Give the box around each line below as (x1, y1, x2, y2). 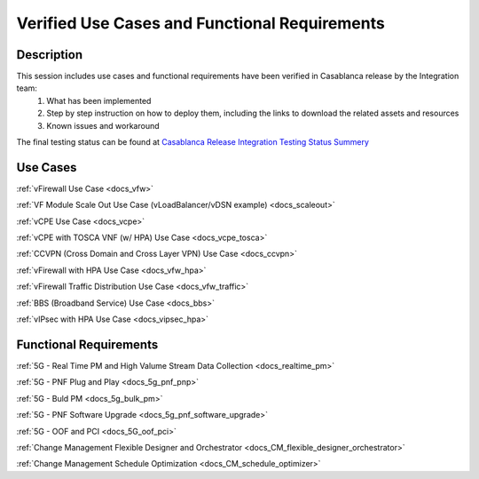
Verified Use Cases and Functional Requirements (16, 13, 385, 33)
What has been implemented (46, 95, 152, 106)
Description (16, 47, 83, 62)
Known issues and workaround (46, 120, 160, 131)
